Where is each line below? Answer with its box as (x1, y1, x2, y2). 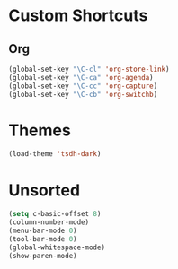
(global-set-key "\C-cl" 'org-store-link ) (8, 65, 170, 74)
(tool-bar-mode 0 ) (8, 234, 77, 243)
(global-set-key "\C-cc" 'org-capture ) (8, 82, 158, 91)
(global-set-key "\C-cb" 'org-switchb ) (8, 90, 158, 99)
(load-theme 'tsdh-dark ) (8, 150, 102, 159)
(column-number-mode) (8, 218, 90, 227)
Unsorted (8, 180, 81, 200)
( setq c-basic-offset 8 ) (8, 210, 102, 219)
